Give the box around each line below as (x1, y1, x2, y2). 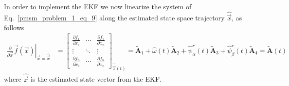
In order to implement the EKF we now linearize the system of (4, 1, 192, 11)
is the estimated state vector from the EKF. (30, 74, 162, 84)
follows (4, 22, 24, 32)
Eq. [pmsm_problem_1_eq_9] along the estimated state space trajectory (4, 13, 225, 23)
